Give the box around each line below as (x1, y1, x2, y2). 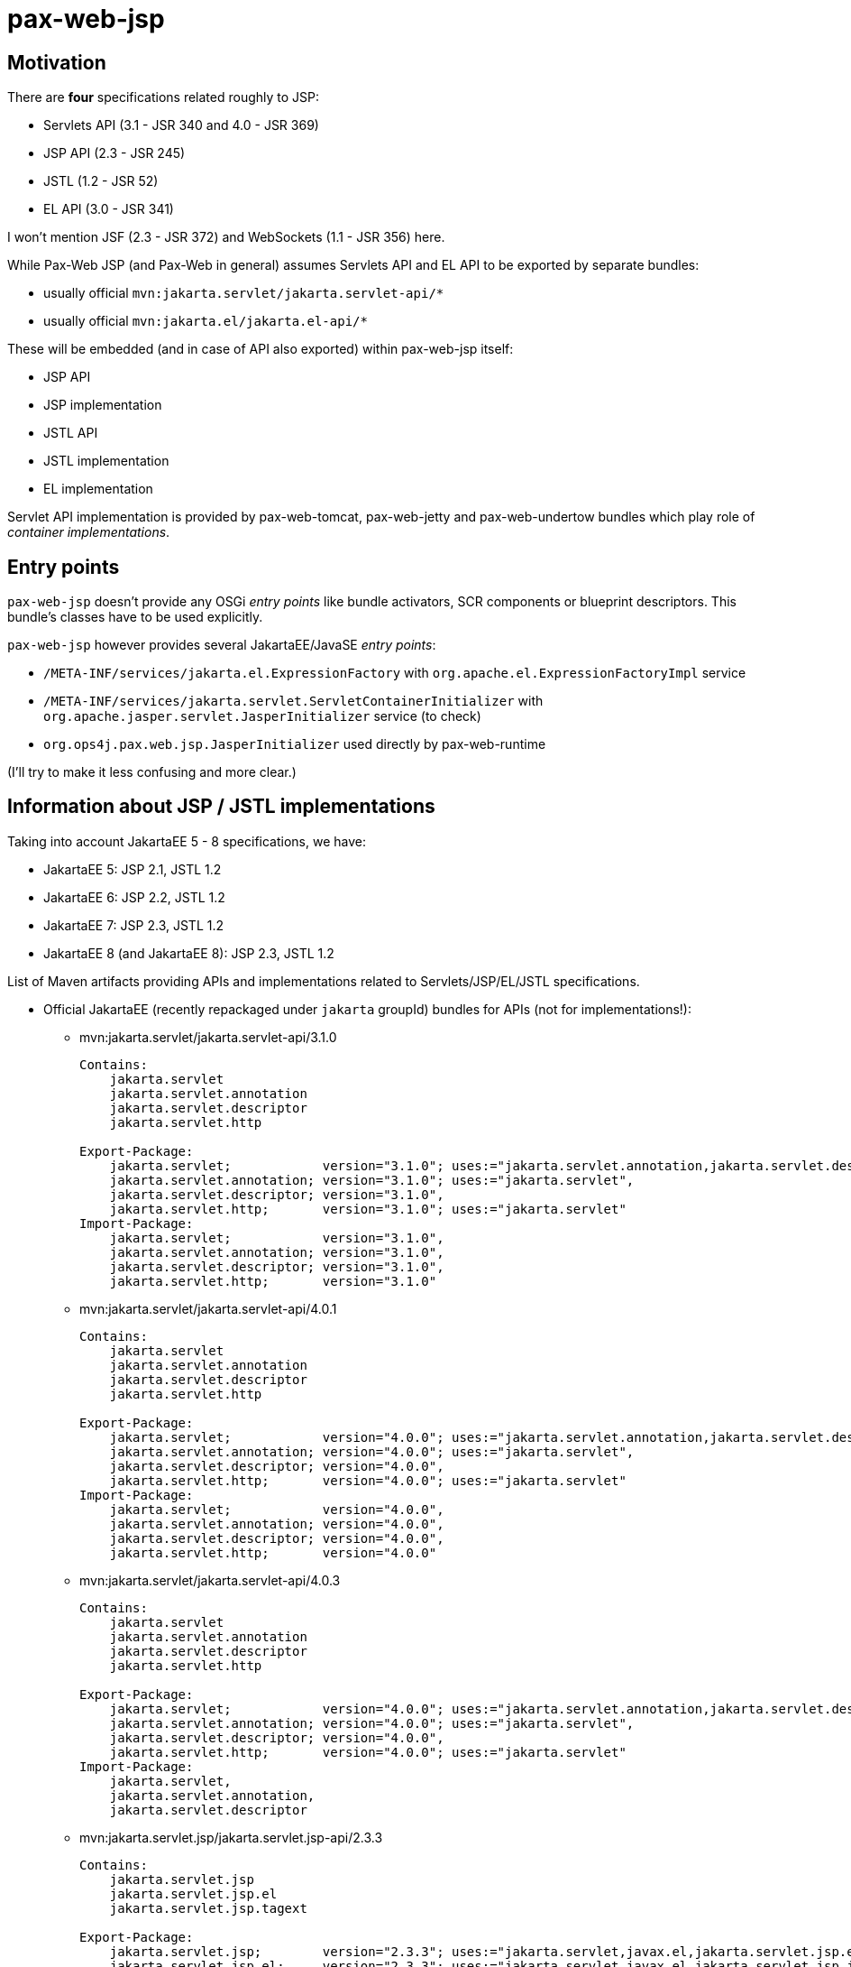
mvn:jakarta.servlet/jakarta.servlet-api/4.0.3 (79, 1572, 341, 1588)
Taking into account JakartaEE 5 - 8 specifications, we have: (7, 833, 366, 849)
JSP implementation (43, 397, 162, 413)
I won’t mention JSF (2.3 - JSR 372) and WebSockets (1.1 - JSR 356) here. (7, 229, 445, 245)
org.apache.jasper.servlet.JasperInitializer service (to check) (43, 708, 481, 725)
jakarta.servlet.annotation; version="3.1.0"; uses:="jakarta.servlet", (109, 1172, 635, 1187)
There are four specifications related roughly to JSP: (7, 89, 320, 106)
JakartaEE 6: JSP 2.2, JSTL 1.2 (43, 889, 225, 905)
